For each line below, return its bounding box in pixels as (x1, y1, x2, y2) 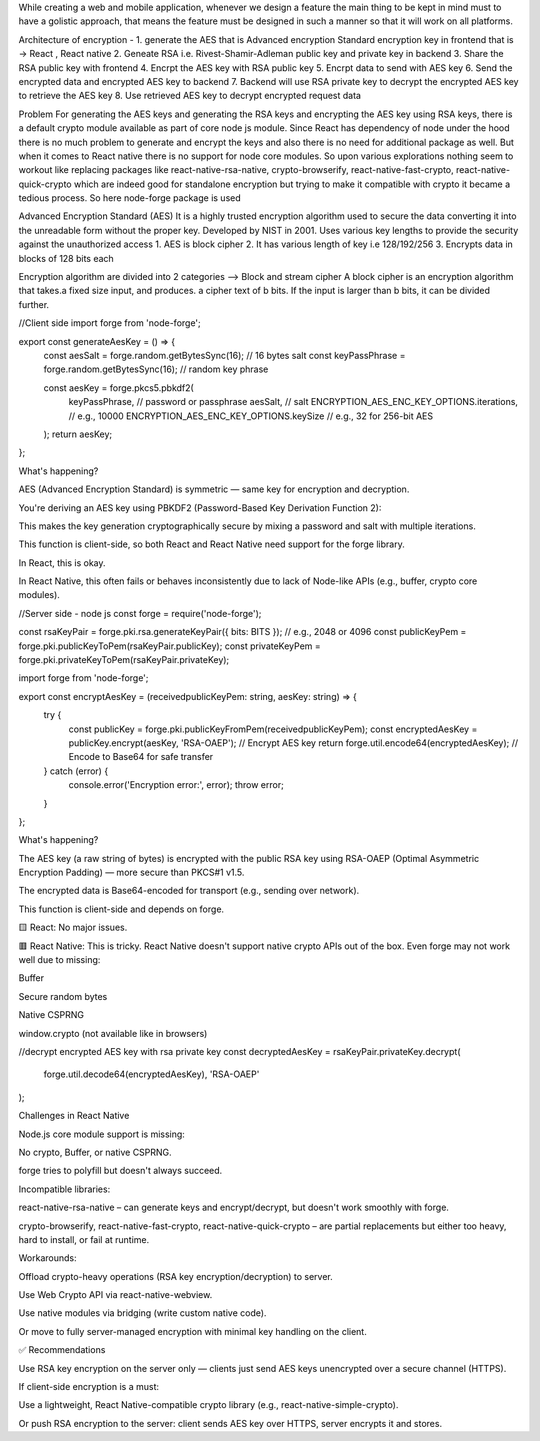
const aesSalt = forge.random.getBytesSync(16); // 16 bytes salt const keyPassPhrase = (43, 349, 406, 361)
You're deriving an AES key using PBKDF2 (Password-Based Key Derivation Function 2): (18, 501, 382, 514)
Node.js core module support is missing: (18, 1128, 185, 1140)
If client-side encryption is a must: (18, 1381, 160, 1393)
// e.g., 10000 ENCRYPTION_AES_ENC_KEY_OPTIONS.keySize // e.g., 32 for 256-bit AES (68, 410, 434, 422)
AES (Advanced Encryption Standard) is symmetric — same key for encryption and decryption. (18, 483, 410, 495)
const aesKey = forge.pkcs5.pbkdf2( (43, 381, 194, 394)
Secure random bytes (18, 990, 108, 1002)
